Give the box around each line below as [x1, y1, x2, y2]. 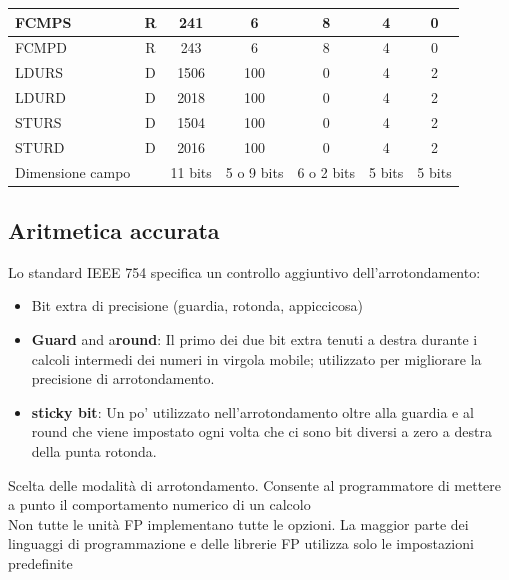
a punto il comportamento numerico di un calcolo [8, 494, 311, 515]
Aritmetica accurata [8, 215, 220, 246]
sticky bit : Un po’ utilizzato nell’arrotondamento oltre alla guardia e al [31, 401, 474, 422]
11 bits [170, 161, 212, 182]
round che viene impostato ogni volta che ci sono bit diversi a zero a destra [31, 421, 492, 442]
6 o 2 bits [297, 161, 356, 182]
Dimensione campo [15, 161, 131, 182]
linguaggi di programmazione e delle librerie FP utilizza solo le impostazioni [8, 533, 474, 554]
